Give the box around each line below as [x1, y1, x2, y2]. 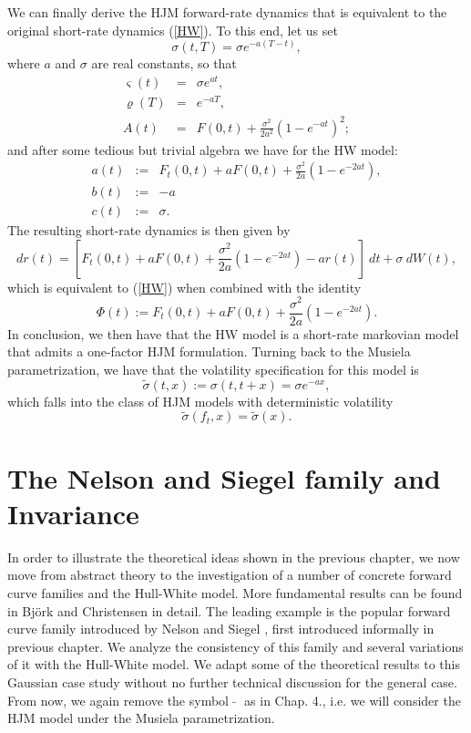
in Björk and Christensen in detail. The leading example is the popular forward [7, 601, 451, 620]
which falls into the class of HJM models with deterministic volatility [7, 391, 394, 410]
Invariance [7, 494, 139, 532]
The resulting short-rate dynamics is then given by [7, 221, 291, 240]
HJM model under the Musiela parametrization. [7, 708, 275, 728]
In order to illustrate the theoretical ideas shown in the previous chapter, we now [7, 547, 460, 566]
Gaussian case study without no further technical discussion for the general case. [7, 672, 457, 691]
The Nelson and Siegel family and [7, 459, 441, 496]
